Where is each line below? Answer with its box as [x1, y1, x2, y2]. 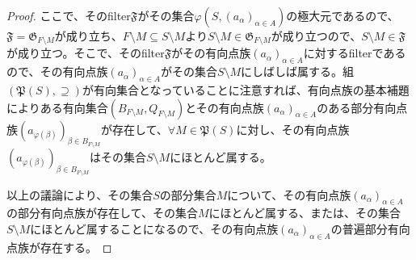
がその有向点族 [171, 44, 251, 61]
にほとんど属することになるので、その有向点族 [30, 220, 279, 237]
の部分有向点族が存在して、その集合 [6, 204, 198, 221]
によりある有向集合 [6, 99, 108, 115]
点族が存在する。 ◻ [6, 238, 112, 255]
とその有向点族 [185, 99, 264, 115]
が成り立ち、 [54, 27, 123, 44]
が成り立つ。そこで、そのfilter [6, 44, 165, 61]
